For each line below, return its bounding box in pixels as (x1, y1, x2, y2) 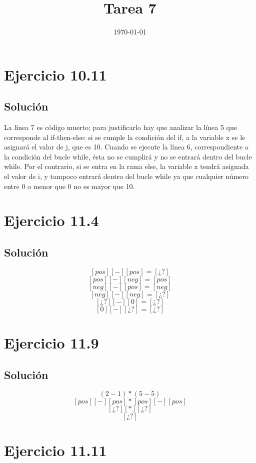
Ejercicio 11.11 (4, 439, 107, 460)
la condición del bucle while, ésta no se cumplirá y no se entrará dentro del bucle (4, 151, 252, 161)
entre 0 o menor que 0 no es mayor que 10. (4, 180, 135, 191)
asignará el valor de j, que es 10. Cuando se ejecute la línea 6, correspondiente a (4, 141, 248, 152)
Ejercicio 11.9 (4, 332, 99, 353)
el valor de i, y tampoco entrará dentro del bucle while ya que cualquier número (4, 171, 249, 181)
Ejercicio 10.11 (4, 64, 107, 84)
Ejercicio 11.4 (4, 210, 99, 230)
